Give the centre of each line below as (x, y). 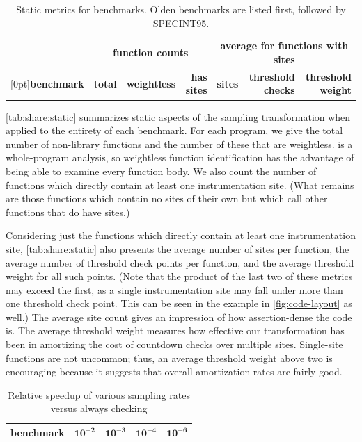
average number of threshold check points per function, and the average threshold (180, 262)
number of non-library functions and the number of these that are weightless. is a (179, 144)
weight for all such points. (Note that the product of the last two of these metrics (179, 276)
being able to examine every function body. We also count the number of (161, 171)
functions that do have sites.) (68, 212)
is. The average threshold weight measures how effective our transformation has (175, 330)
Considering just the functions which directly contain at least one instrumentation (181, 235)
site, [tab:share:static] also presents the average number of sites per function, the (178, 248)
